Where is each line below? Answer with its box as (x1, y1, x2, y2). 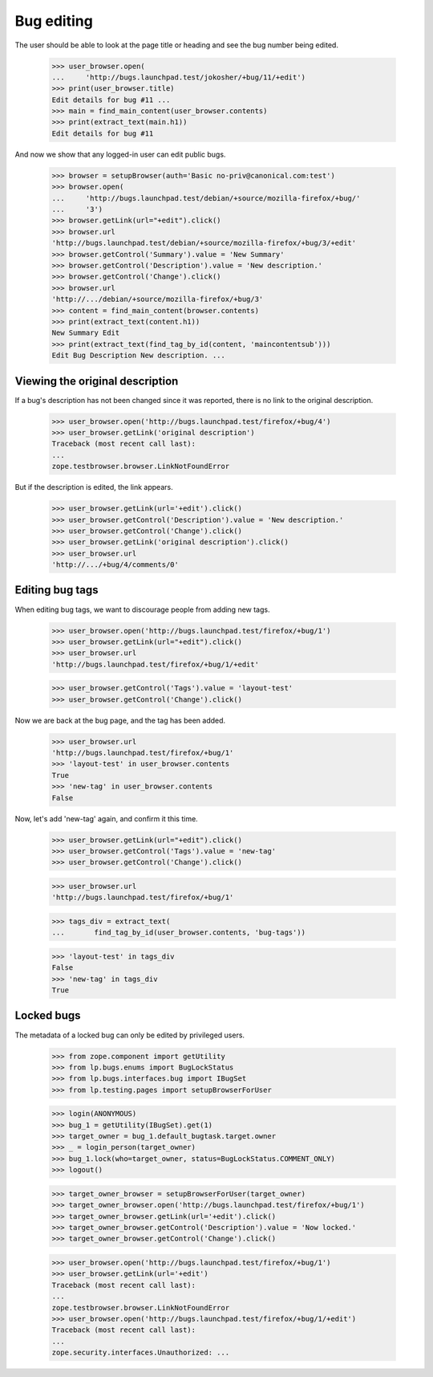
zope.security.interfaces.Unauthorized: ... (51, 1348, 230, 1357)
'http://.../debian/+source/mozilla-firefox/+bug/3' (51, 295, 264, 304)
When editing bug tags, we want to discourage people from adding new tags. (14, 605, 270, 614)
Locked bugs (14, 1008, 81, 1023)
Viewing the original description (14, 374, 179, 388)
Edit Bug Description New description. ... (51, 351, 226, 361)
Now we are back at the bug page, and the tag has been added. (14, 715, 226, 725)
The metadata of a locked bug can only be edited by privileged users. (14, 1030, 245, 1040)
